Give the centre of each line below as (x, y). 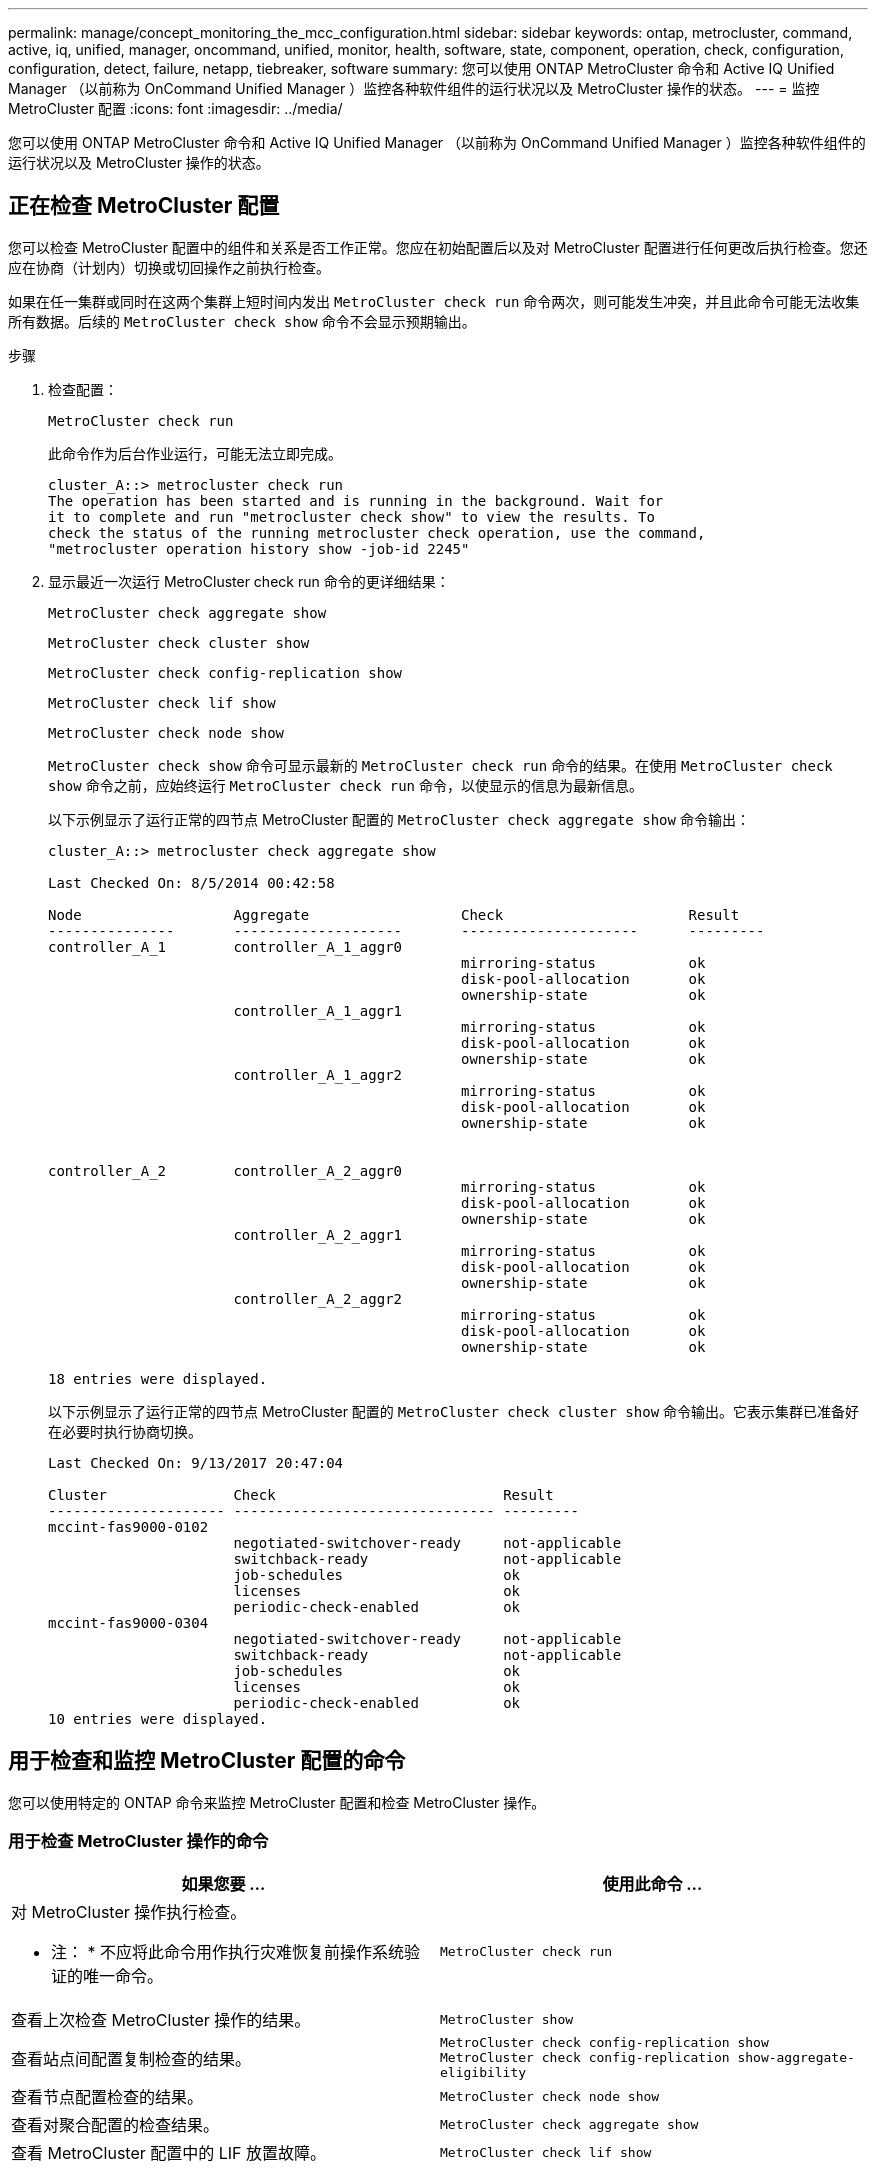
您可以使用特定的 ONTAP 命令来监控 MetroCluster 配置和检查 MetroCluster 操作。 (277, 1802)
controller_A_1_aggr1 (318, 1010)
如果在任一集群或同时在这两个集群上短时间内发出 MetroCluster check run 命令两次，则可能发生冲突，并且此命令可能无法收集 (434, 301)
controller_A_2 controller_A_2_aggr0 (225, 1170)
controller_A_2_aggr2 (318, 1298)
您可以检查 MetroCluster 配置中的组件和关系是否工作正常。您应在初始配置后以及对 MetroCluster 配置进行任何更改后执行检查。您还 (438, 247)
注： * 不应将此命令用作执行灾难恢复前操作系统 (228, 1952)
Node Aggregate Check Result (394, 914)
